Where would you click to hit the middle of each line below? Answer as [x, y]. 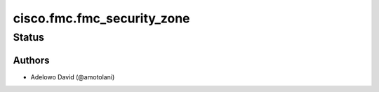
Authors [31, 60]
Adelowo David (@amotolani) [73, 77]
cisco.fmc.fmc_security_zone [101, 18]
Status [29, 37]
